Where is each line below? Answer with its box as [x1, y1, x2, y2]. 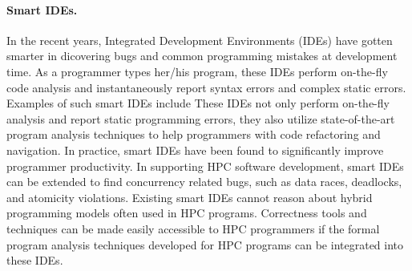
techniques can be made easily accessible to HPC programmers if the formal [6, 220, 380, 237]
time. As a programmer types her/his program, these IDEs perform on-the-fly [6, 63, 388, 79]
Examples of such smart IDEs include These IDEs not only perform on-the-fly [6, 95, 390, 111]
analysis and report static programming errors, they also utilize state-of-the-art [6, 110, 395, 127]
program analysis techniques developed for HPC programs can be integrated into [6, 236, 404, 253]
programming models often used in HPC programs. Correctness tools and [6, 204, 367, 221]
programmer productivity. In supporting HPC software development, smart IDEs [6, 157, 404, 174]
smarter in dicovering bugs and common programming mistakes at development [6, 47, 398, 64]
